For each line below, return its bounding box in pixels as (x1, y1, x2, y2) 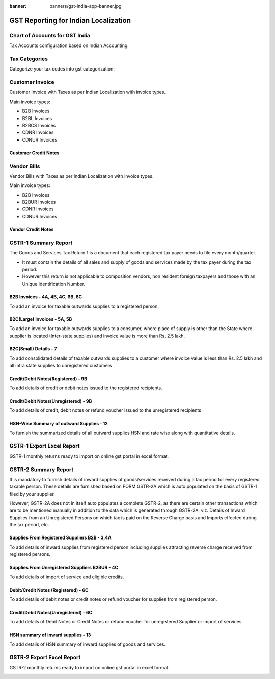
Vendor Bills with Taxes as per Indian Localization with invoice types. (9, 173, 154, 179)
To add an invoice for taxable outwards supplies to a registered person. (9, 303, 159, 309)
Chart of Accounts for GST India (9, 32, 90, 39)
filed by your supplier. (9, 490, 56, 497)
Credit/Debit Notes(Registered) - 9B (9, 376, 88, 382)
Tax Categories (9, 55, 48, 62)
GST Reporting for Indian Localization (9, 16, 131, 25)
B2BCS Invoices (22, 123, 56, 128)
